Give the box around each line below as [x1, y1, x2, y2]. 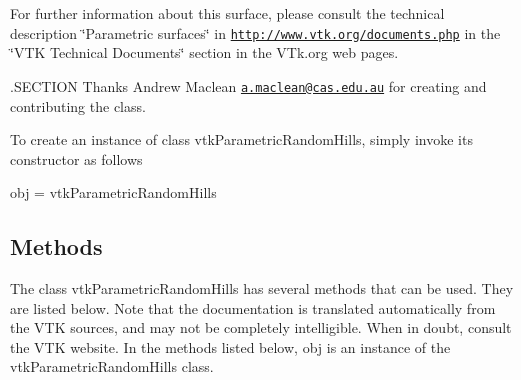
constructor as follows [10, 148, 143, 169]
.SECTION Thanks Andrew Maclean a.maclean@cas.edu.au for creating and [10, 75, 487, 96]
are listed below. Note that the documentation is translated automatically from [10, 297, 496, 318]
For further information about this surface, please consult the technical [10, 3, 445, 23]
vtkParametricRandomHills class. [10, 356, 214, 377]
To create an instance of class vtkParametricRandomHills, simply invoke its [10, 129, 473, 150]
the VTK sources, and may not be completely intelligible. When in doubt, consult [10, 317, 512, 338]
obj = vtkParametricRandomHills [10, 182, 217, 203]
